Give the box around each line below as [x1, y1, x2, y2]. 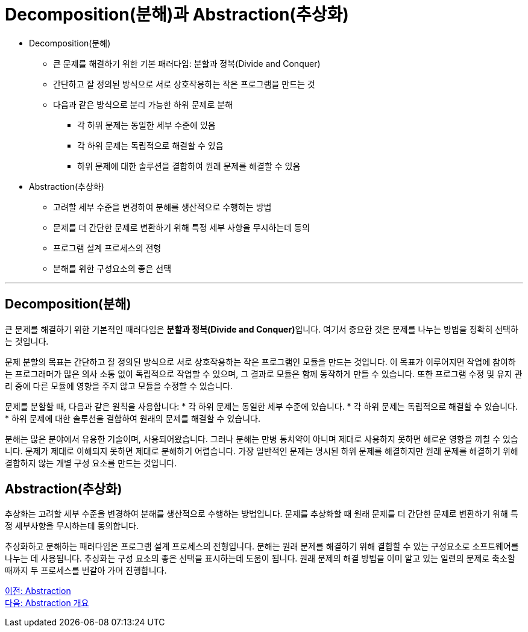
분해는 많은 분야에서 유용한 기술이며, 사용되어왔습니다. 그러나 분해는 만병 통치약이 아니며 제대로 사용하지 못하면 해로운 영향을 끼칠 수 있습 [5, 433, 518, 444]
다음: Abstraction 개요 [5, 598, 89, 609]
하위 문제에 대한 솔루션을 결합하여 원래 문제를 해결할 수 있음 [77, 160, 301, 171]
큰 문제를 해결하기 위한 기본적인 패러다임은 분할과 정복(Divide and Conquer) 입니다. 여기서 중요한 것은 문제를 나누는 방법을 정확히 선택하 [5, 324, 518, 334]
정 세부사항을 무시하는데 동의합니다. [5, 521, 139, 531]
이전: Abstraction [5, 586, 71, 596]
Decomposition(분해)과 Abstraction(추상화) [5, 4, 349, 25]
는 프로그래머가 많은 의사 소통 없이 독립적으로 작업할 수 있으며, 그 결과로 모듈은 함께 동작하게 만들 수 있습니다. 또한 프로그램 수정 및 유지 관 [5, 368, 523, 379]
